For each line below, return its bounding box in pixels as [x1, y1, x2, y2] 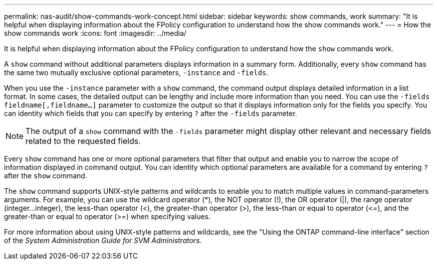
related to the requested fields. [25, 136, 141, 146]
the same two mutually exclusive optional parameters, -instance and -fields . [4, 68, 268, 77]
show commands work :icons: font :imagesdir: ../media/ [4, 29, 187, 37]
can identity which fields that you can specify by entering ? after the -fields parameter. [4, 109, 297, 118]
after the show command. [4, 171, 87, 180]
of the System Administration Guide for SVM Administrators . [4, 236, 202, 245]
